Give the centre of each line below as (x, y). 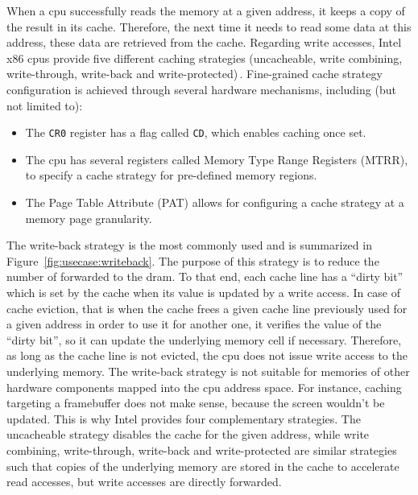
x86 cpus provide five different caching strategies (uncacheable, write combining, (205, 58)
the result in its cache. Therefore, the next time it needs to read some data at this (209, 26)
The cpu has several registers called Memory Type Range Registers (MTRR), (217, 159)
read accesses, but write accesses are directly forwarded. (144, 482)
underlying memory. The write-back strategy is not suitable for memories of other (208, 371)
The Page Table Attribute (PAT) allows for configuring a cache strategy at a (215, 202)
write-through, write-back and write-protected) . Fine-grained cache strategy (195, 74)
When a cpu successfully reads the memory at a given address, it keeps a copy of (206, 10)
